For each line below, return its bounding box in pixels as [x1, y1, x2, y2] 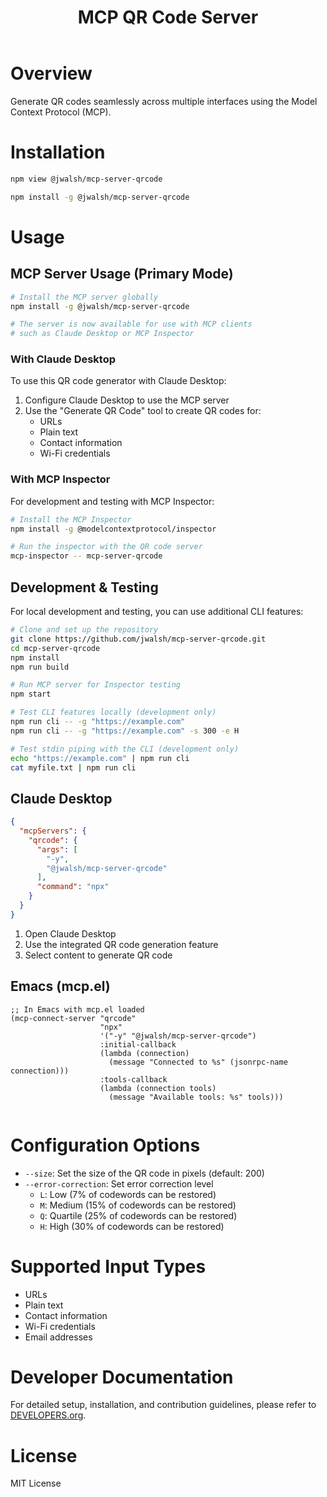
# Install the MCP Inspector [10, 514, 132, 525]
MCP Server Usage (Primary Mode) [10, 266, 234, 283]
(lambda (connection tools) [99, 1083, 217, 1093]
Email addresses [24, 1331, 93, 1343]
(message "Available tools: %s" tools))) [108, 1092, 284, 1102]
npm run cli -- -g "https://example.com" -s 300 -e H [10, 726, 240, 736]
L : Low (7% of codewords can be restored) [39, 1188, 217, 1200]
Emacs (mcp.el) [10, 978, 111, 995]
